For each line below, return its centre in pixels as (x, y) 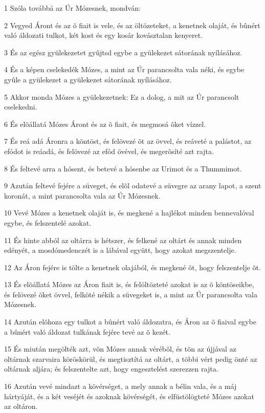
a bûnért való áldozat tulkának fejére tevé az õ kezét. (87, 331)
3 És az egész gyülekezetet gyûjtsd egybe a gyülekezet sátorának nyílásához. (123, 52)
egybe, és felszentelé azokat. (48, 222)
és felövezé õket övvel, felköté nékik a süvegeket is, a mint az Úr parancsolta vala (131, 294)
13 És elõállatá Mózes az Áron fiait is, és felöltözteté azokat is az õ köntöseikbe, (129, 284)
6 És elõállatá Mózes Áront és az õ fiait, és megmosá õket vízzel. (105, 124)
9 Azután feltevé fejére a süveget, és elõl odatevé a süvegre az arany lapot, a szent (133, 186)
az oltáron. (21, 406)
